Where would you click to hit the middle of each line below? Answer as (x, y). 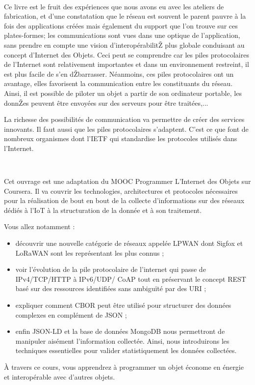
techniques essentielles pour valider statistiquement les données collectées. (126, 350)
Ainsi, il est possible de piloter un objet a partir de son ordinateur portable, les (123, 93)
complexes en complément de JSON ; (71, 314)
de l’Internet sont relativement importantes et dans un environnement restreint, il (127, 64)
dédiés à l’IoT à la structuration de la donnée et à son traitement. (103, 210)
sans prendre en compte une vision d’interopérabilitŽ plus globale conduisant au (124, 44)
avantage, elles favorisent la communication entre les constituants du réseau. (118, 83)
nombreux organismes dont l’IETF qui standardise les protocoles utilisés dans (121, 138)
